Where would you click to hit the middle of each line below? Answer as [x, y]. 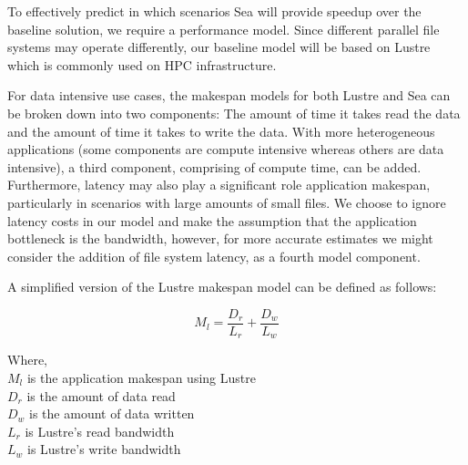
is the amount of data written [112, 413]
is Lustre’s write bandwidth [104, 449]
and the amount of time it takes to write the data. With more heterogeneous [221, 131]
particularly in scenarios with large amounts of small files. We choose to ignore [227, 202]
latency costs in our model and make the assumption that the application [212, 220]
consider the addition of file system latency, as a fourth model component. [214, 256]
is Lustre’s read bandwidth [100, 431]
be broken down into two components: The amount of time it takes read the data [234, 113]
